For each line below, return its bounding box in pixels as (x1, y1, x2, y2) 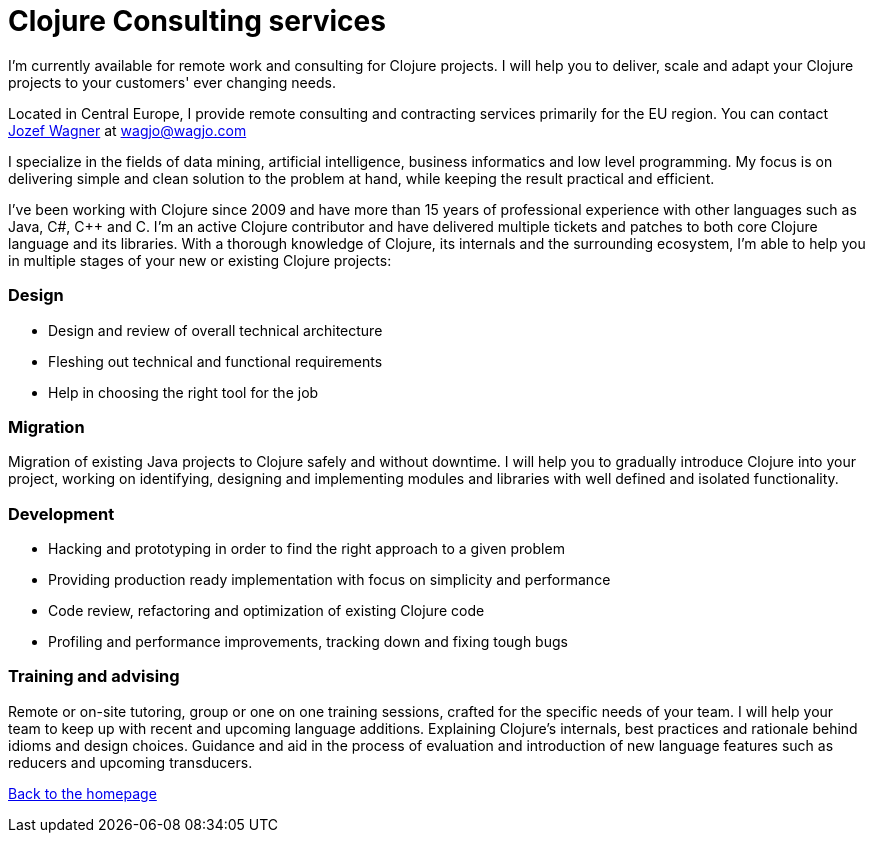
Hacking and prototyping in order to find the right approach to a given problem (48, 540, 565, 557)
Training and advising (8, 666, 180, 687)
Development (8, 503, 115, 524)
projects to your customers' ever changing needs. (8, 73, 336, 91)
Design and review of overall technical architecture (48, 321, 383, 339)
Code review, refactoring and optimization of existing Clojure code (48, 602, 485, 619)
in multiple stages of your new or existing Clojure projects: (8, 251, 392, 269)
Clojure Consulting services (8, 4, 386, 38)
